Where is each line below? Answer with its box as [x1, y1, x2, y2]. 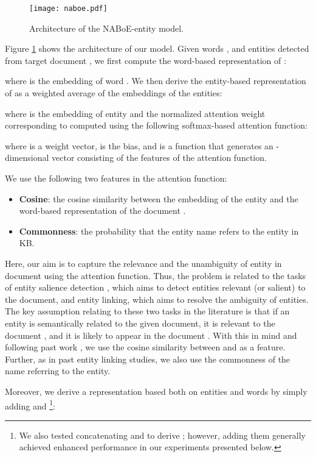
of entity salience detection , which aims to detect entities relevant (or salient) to [5, 281, 306, 294]
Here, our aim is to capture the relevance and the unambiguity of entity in [5, 257, 282, 269]
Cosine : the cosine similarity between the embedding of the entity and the [19, 192, 298, 205]
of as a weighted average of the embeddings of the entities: [5, 87, 222, 99]
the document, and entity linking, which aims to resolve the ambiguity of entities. [5, 292, 309, 305]
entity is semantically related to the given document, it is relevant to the [5, 316, 275, 329]
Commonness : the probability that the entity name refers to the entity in [19, 224, 299, 237]
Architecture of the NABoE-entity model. [29, 21, 184, 34]
